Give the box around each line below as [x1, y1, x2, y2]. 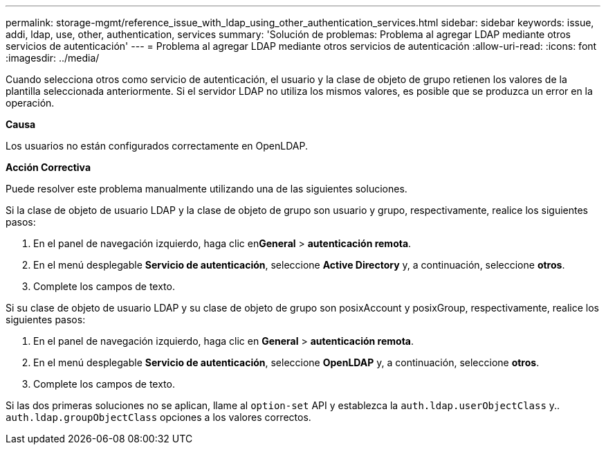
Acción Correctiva [6, 161, 91, 173]
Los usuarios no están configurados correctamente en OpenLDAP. [6, 140, 308, 152]
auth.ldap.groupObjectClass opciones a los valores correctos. [6, 411, 311, 423]
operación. [6, 97, 55, 109]
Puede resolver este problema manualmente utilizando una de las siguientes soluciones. [6, 183, 407, 195]
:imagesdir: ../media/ [6, 52, 100, 64]
